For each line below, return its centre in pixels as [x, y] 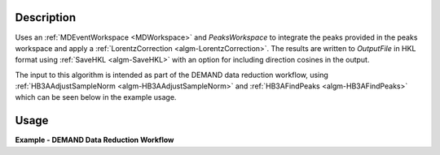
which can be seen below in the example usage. [96, 97]
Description [46, 17]
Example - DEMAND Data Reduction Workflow [95, 140]
